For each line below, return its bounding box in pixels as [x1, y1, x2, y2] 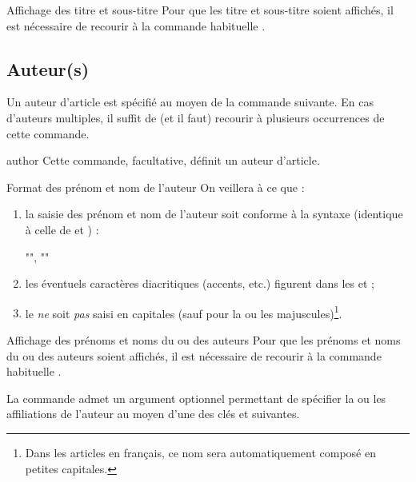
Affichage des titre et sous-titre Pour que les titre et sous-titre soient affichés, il [6, 2, 394, 18]
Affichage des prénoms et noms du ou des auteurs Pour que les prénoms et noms [6, 331, 401, 348]
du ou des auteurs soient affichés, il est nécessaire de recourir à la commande [6, 347, 382, 364]
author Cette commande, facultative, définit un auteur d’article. [6, 152, 320, 169]
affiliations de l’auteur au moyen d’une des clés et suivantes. [6, 405, 300, 422]
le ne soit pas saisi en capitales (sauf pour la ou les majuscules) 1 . [25, 302, 342, 321]
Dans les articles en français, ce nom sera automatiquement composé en [25, 444, 376, 460]
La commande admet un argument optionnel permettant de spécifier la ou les [6, 389, 386, 406]
